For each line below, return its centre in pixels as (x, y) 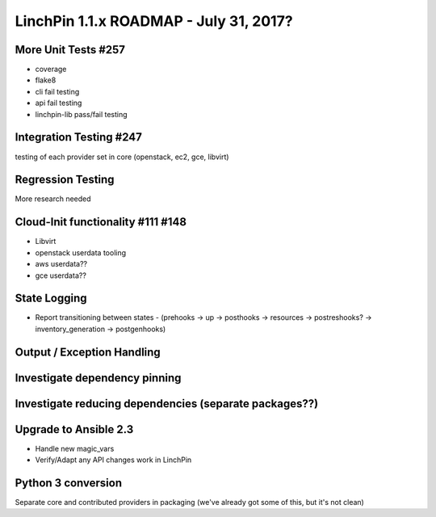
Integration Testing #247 (79, 137)
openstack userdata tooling (81, 252)
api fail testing (59, 103)
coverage (51, 69)
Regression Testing (65, 180)
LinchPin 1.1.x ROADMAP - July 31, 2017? (154, 21)
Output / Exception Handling (88, 352)
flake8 (46, 80)
